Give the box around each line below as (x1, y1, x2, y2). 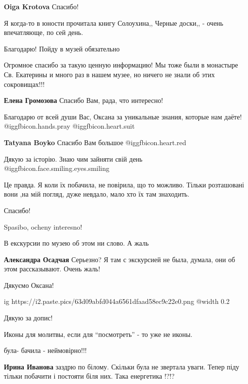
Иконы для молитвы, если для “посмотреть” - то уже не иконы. (4, 329, 193, 339)
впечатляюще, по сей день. (4, 27, 83, 37)
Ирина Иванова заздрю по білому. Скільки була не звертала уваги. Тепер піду (4, 361, 239, 371)
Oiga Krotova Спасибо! (4, 1, 79, 11)
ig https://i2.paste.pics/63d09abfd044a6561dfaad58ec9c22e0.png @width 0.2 (4, 296, 230, 306)
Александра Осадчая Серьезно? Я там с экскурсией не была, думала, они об (4, 254, 235, 264)
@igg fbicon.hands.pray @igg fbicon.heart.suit (4, 121, 135, 131)
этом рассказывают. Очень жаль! (4, 264, 100, 274)
